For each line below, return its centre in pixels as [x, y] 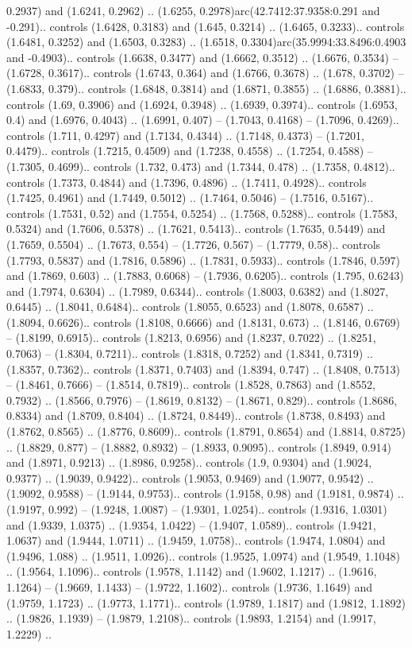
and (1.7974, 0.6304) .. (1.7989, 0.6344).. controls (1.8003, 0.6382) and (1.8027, [198, 291]
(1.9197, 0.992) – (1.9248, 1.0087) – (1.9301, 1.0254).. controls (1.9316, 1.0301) [197, 509]
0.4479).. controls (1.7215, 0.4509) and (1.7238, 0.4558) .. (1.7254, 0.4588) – [190, 151]
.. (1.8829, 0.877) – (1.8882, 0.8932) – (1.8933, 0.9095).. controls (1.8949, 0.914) [199, 446]
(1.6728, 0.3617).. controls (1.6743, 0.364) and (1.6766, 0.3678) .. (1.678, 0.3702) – [205, 73]
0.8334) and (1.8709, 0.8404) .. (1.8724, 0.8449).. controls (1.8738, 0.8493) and [196, 415]
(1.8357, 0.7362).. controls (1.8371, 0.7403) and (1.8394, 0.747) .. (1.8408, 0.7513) [203, 369]
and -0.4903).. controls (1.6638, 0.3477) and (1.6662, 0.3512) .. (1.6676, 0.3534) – [202, 57]
